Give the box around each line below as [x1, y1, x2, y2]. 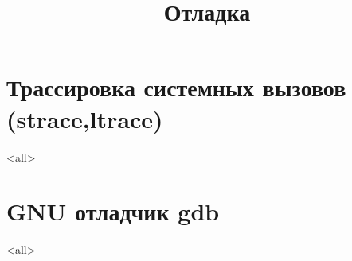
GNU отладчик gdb [6, 195, 220, 228]
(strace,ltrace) [6, 102, 163, 134]
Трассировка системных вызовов [6, 71, 346, 103]
